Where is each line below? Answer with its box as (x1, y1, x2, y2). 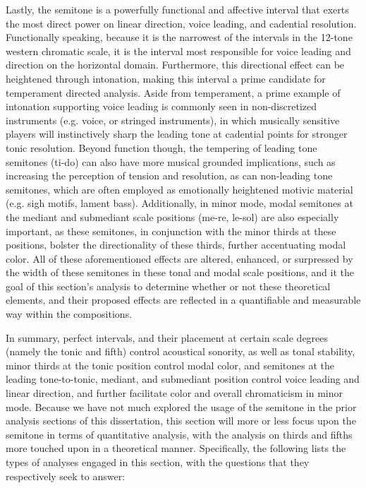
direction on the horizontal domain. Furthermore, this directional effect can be (6, 57, 345, 72)
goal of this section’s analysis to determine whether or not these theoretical (6, 278, 331, 293)
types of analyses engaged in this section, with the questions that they (6, 455, 310, 469)
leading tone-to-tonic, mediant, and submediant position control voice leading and (6, 371, 360, 386)
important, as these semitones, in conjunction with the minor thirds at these (6, 223, 336, 238)
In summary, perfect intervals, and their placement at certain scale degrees (6, 330, 329, 345)
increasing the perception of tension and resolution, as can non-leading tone (6, 168, 333, 183)
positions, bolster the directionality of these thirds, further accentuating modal (6, 237, 346, 252)
